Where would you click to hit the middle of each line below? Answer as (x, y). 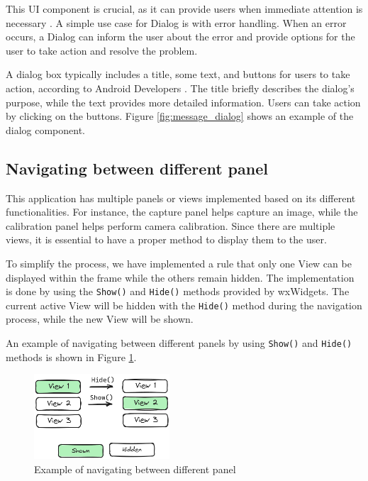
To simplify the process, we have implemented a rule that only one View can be (179, 263)
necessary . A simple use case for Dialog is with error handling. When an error (176, 22)
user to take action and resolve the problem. (102, 50)
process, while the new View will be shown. (100, 319)
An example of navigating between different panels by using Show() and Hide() (179, 343)
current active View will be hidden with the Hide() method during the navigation (184, 305)
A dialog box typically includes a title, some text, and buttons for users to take (178, 74)
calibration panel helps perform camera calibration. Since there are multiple (171, 225)
